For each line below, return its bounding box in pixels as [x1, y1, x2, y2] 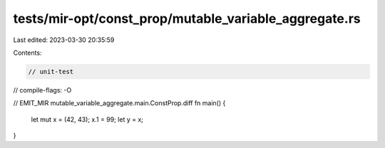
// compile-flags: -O [13, 85, 72, 94]
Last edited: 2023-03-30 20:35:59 [13, 36, 115, 44]
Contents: [13, 48, 42, 57]
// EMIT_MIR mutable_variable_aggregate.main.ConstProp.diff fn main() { [13, 99, 226, 107]
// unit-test [28, 68, 74, 75]
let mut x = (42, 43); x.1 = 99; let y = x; [31, 115, 144, 124]
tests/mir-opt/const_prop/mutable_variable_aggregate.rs [13, 11, 361, 26]
